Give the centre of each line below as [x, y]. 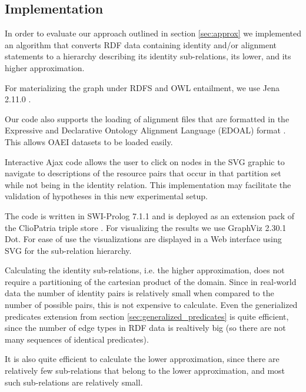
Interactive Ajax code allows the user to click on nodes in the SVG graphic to [145, 161]
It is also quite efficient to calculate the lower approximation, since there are [142, 359]
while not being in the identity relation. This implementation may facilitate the [148, 184]
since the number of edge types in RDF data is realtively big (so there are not [145, 328]
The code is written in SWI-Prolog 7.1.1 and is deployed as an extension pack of [150, 215]
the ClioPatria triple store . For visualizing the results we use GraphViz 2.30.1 [146, 227]
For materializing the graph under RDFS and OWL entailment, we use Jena [142, 87]
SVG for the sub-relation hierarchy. [68, 250]
